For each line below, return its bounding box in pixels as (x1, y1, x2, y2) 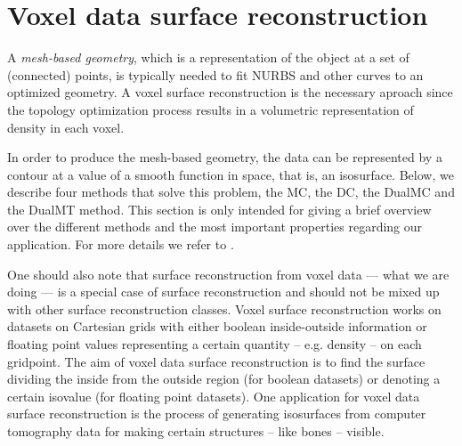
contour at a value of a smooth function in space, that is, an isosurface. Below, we (7, 165, 454, 183)
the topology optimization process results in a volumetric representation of (7, 100, 414, 118)
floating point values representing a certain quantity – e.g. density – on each (7, 335, 422, 353)
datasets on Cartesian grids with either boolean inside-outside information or (7, 317, 427, 336)
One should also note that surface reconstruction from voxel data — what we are (7, 264, 450, 283)
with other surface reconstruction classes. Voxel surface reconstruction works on (7, 299, 442, 318)
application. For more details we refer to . (7, 235, 234, 254)
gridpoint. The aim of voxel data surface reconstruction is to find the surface (7, 352, 426, 370)
